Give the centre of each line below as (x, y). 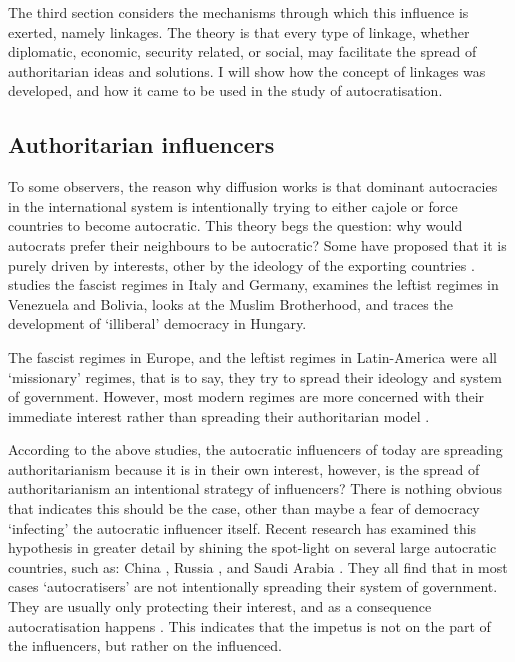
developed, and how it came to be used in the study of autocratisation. (225, 90)
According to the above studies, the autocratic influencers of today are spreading (255, 449)
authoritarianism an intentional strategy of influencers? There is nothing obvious (255, 488)
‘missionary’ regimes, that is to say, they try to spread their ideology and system (255, 376)
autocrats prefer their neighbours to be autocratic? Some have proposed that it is (257, 244)
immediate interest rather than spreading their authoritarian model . (219, 415)
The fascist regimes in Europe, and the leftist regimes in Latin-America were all (252, 356)
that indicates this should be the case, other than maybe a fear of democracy (244, 508)
